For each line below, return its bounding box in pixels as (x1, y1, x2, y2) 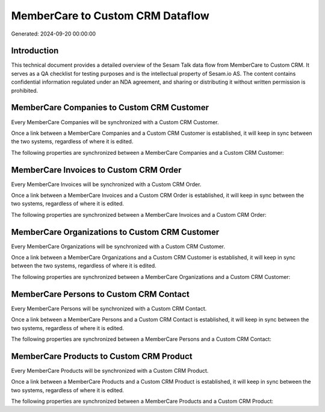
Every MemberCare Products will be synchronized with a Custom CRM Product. (11, 367, 209, 374)
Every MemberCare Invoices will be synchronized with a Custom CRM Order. (11, 181, 202, 188)
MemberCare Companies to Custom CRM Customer (11, 102, 209, 113)
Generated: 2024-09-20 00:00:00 (11, 30, 96, 37)
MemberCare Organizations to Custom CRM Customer (11, 226, 220, 237)
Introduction (11, 46, 59, 56)
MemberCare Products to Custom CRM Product (11, 351, 193, 361)
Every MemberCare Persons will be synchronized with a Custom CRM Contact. (11, 305, 207, 312)
